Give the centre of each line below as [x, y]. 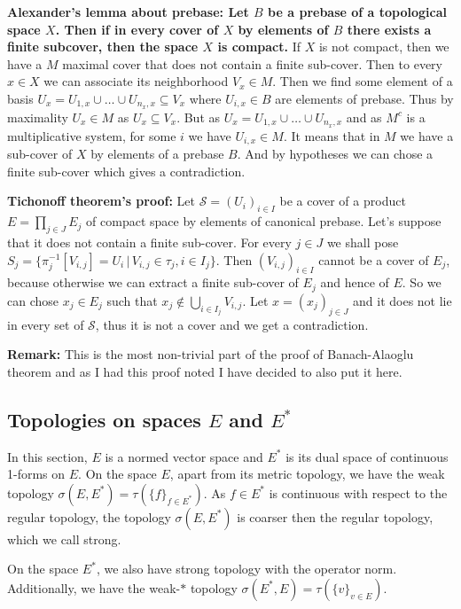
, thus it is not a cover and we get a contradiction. [232, 324]
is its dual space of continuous [367, 456]
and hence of [355, 282]
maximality [38, 117]
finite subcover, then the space [103, 47]
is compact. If [259, 47]
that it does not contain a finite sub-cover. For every [149, 242]
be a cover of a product [343, 201]
